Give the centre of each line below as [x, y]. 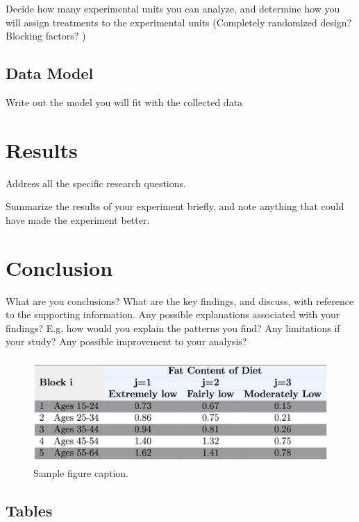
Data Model [50, 73]
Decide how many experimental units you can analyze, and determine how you [173, 8]
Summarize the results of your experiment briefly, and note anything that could [175, 206]
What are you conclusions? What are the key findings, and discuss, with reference [180, 301]
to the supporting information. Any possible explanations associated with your [173, 314]
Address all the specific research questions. [96, 183]
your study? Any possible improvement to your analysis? [126, 341]
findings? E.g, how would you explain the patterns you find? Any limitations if [173, 328]
